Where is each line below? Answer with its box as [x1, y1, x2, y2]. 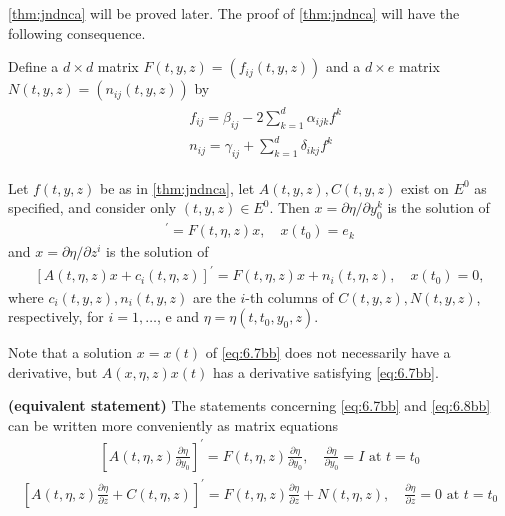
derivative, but [8, 361, 98, 382]
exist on [400, 177, 449, 198]
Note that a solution [8, 342, 133, 363]
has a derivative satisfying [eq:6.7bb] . [212, 361, 439, 382]
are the [192, 286, 236, 307]
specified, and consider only [8, 197, 177, 218]
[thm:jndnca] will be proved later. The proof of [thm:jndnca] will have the [8, 3, 460, 23]
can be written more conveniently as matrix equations [8, 414, 339, 435]
